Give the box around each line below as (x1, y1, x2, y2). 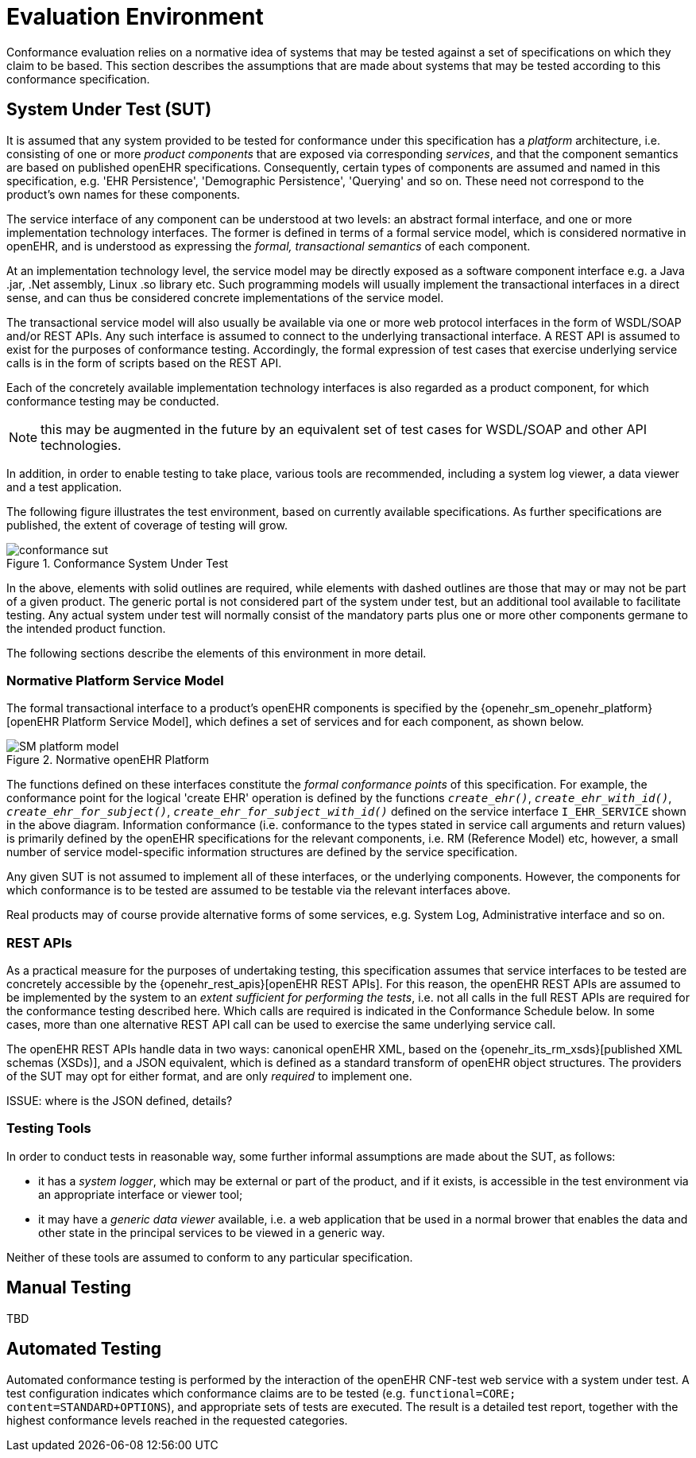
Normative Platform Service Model (6, 672, 224, 688)
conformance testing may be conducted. (6, 394, 219, 408)
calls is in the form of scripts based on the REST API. (6, 355, 282, 370)
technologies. (41, 436, 122, 453)
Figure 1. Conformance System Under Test (6, 556, 229, 570)
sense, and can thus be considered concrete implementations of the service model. (6, 290, 444, 304)
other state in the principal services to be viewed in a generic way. (38, 1225, 385, 1239)
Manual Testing (6, 1278, 132, 1298)
